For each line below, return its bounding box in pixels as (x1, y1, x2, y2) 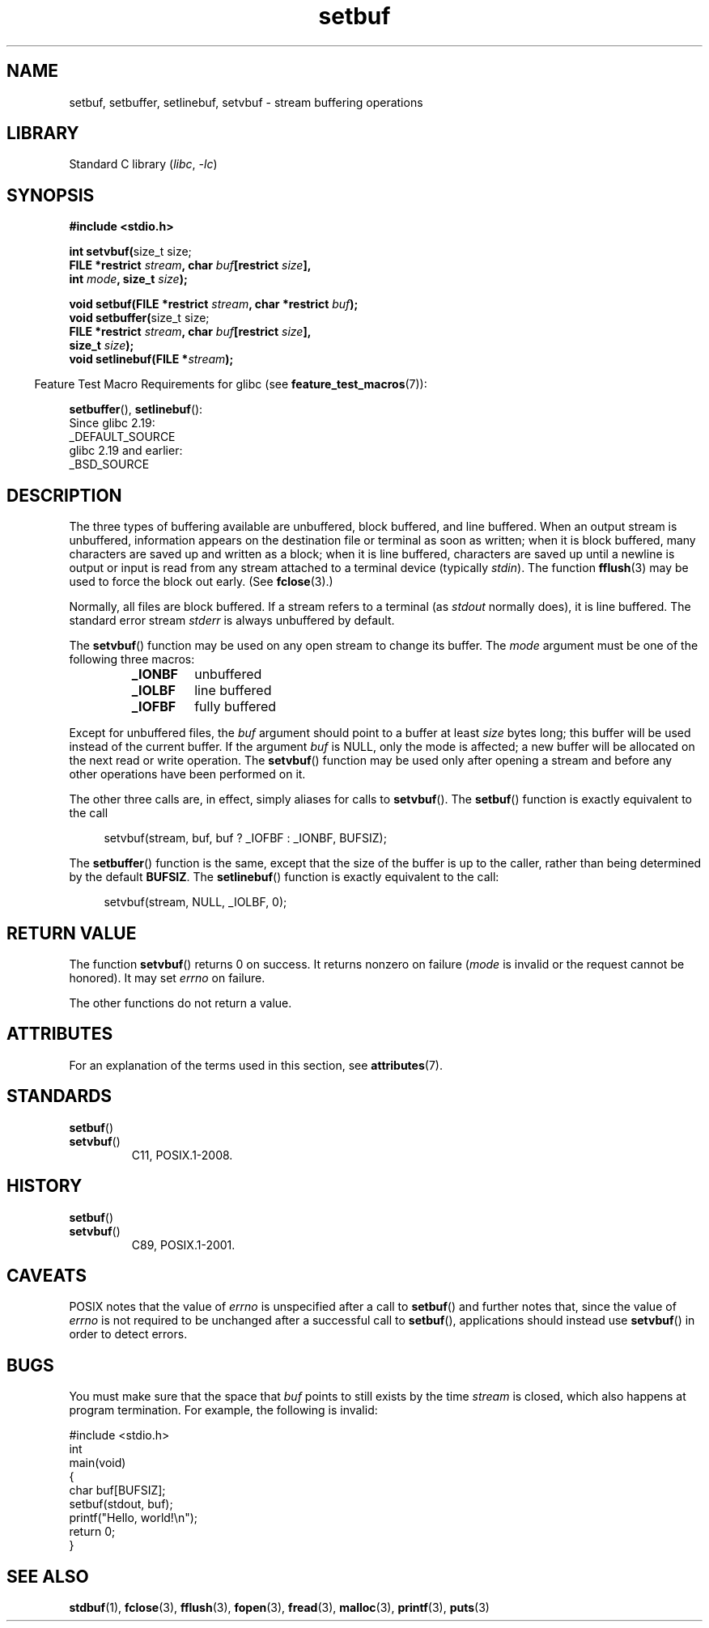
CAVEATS (6, 1265, 87, 1286)
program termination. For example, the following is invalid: (69, 1403, 378, 1418)
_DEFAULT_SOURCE (69, 430, 176, 444)
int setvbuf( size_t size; (69, 244, 192, 259)
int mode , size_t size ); (69, 272, 188, 286)
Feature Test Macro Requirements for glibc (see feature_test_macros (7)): (34, 377, 427, 392)
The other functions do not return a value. (69, 995, 292, 1010)
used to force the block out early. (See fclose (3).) (69, 574, 333, 589)
